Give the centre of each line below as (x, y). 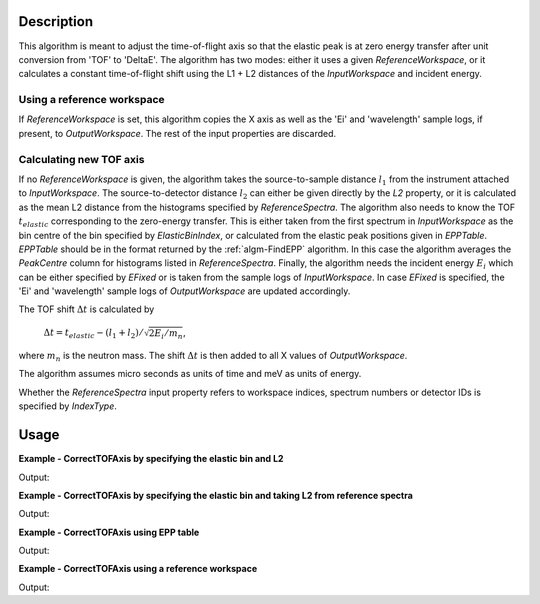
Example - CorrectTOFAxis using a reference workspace (138, 569)
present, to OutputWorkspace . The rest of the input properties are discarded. (177, 133)
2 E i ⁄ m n (166, 334)
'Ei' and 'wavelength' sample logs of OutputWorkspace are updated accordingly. (184, 291)
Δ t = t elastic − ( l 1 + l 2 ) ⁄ (93, 333)
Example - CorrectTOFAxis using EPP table (109, 532)
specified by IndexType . (67, 406)
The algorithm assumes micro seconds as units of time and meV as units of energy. (190, 374)
